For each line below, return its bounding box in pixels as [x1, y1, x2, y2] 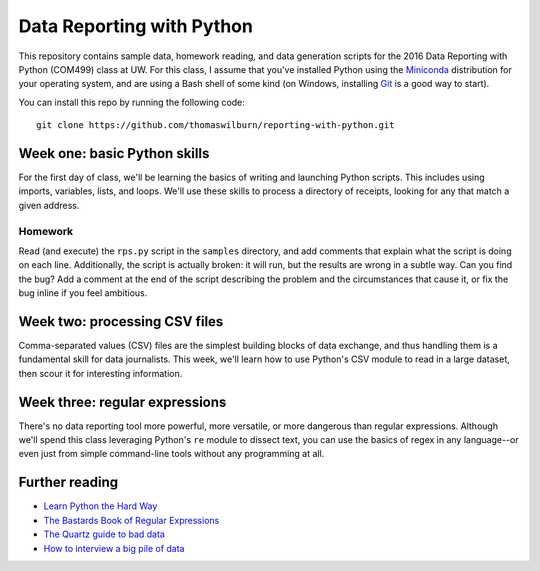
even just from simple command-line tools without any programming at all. [18, 448, 325, 460]
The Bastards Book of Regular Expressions [43, 514, 220, 526]
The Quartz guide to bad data [43, 528, 165, 540]
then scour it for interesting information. [18, 367, 183, 379]
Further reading [18, 474, 119, 491]
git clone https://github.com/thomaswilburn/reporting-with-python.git [36, 120, 395, 131]
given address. [18, 199, 80, 211]
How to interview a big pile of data [43, 542, 185, 554]
